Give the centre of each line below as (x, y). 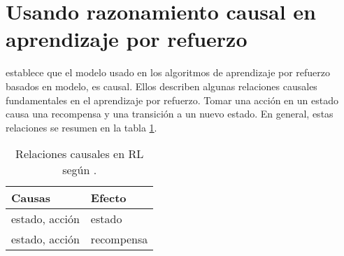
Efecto (108, 198)
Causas (31, 198)
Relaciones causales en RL (80, 154)
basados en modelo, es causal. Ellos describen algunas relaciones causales (162, 86)
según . (80, 170)
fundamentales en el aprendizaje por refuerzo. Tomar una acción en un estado (172, 100)
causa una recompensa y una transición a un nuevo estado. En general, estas (170, 114)
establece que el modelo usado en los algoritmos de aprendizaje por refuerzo (168, 72)
